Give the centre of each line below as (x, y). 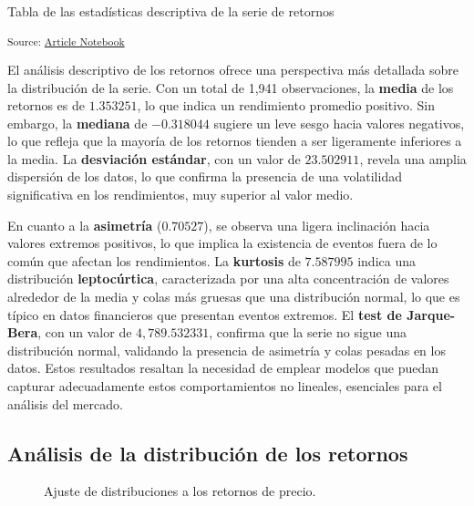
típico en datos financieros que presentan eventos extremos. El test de (205, 314)
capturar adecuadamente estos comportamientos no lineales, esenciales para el (225, 386)
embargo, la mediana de (77, 123)
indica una (386, 260)
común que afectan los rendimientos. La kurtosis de (154, 260)
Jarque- (431, 314)
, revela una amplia (413, 158)
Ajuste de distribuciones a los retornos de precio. (180, 491)
